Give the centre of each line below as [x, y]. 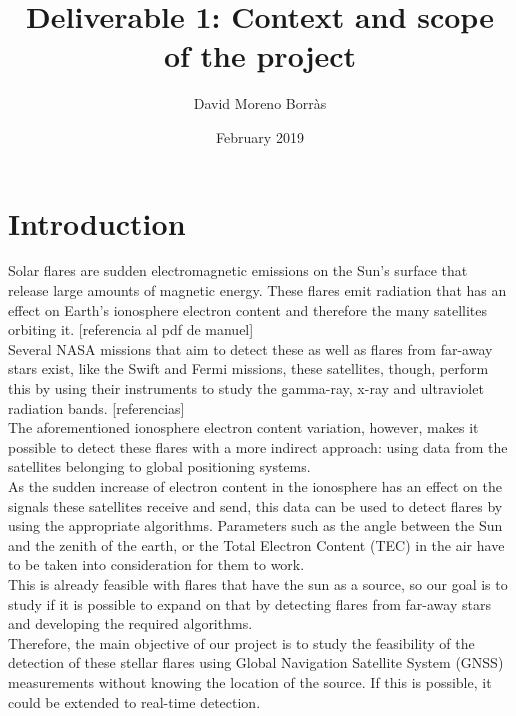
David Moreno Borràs [260, 103]
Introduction [97, 222]
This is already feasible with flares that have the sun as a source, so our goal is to [258, 583]
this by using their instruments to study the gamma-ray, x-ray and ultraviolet [246, 388]
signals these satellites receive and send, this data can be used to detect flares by [255, 505]
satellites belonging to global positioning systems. [159, 466]
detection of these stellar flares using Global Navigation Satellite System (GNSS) [256, 662]
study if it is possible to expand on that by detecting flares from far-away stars [249, 603]
